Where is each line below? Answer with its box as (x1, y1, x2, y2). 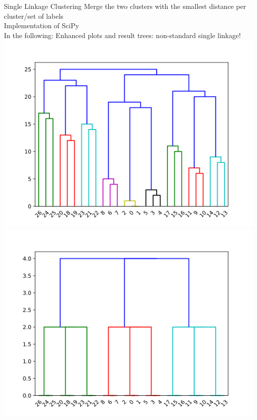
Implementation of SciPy (4, 20, 79, 31)
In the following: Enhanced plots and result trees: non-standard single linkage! (4, 30, 241, 40)
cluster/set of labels (4, 10, 64, 21)
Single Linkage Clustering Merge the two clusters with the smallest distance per (4, 1, 246, 11)
